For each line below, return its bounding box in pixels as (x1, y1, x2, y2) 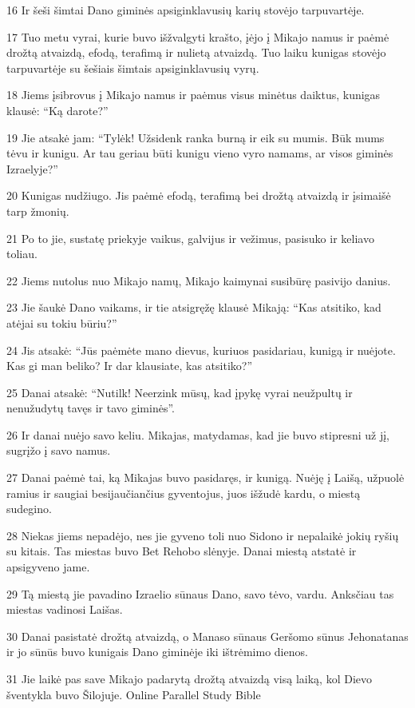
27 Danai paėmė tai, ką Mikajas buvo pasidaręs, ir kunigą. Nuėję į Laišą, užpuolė (6, 469, 405, 486)
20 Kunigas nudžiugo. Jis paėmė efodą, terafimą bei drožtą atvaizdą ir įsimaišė (6, 187, 391, 204)
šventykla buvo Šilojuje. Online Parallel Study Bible (6, 686, 261, 702)
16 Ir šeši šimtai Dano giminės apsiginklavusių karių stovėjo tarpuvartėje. (6, 2, 365, 18)
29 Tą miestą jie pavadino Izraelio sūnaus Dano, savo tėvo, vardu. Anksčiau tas (6, 585, 394, 602)
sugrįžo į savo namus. (6, 442, 111, 459)
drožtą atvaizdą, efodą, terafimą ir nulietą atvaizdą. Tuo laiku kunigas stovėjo (6, 44, 386, 61)
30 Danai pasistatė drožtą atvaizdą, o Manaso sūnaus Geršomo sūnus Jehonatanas (6, 627, 409, 644)
